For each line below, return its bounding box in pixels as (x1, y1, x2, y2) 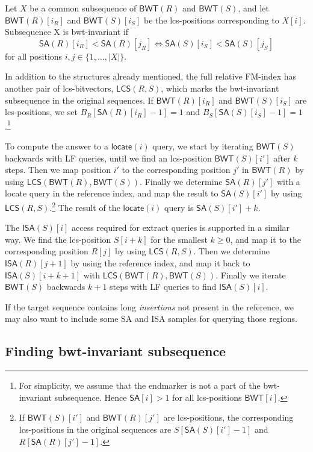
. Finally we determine (140, 175, 223, 187)
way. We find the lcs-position (5, 233, 111, 245)
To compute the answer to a (5, 140, 108, 152)
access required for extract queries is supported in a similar (72, 221, 290, 234)
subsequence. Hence (54, 391, 127, 403)
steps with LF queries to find (110, 280, 217, 293)
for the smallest (150, 233, 208, 245)
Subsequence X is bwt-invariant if (5, 25, 129, 38)
